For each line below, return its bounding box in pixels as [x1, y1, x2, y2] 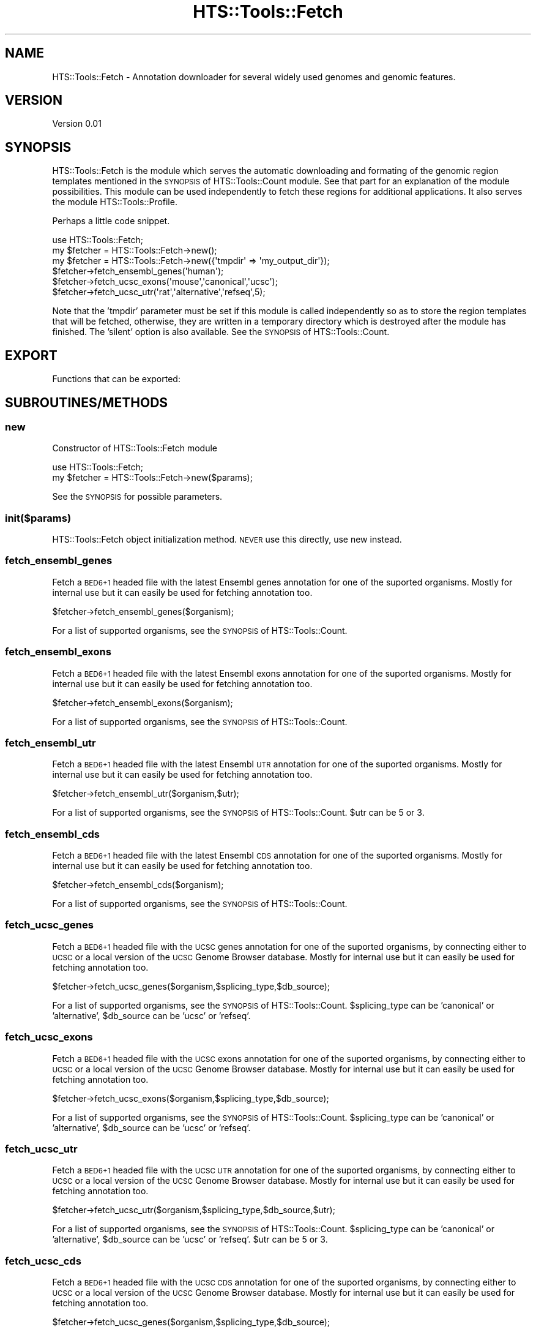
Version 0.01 [52, 118, 102, 129]
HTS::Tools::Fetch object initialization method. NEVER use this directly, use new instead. [52, 534, 402, 545]
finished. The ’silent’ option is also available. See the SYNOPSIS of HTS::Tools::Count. [52, 326, 390, 337]
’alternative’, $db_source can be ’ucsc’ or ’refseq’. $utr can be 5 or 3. [52, 1234, 328, 1245]
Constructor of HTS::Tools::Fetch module [52, 443, 218, 454]
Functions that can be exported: [52, 374, 181, 385]
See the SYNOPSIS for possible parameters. [52, 491, 223, 502]
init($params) [5, 511, 72, 524]
